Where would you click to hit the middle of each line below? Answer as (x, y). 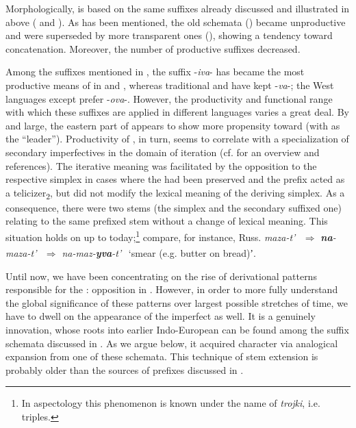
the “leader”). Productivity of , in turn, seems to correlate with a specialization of (177, 139)
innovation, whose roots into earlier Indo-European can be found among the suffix (177, 329)
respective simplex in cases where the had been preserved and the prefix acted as (175, 179)
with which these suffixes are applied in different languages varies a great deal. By (177, 112)
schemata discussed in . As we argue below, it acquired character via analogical (172, 343)
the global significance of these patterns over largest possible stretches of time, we (177, 302)
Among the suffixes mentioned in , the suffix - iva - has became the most (155, 72)
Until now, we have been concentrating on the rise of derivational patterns (161, 276)
